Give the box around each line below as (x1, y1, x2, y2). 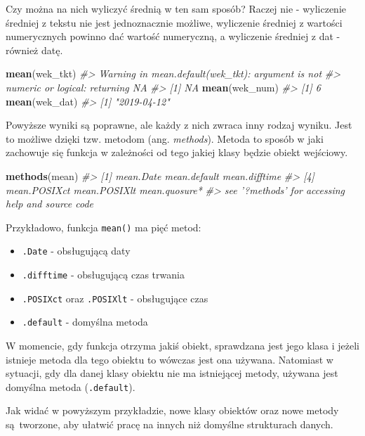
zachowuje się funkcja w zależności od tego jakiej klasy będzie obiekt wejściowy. (6, 145, 348, 160)
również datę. (6, 42, 63, 57)
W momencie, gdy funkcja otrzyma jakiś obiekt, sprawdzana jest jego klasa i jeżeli (6, 338, 359, 352)
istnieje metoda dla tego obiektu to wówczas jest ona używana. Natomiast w (6, 352, 333, 366)
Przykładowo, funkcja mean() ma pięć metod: (6, 219, 201, 234)
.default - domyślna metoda (22, 314, 148, 329)
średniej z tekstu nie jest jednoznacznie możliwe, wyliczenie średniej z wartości (6, 15, 343, 30)
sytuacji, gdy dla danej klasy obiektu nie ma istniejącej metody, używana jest (6, 366, 338, 380)
